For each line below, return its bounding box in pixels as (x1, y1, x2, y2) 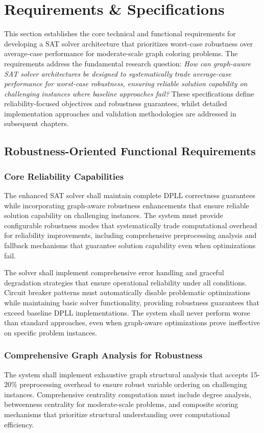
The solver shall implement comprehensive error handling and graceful (4, 267, 224, 278)
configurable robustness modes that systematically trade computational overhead (4, 220, 257, 230)
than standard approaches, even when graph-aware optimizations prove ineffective (4, 317, 260, 328)
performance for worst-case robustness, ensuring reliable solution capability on (4, 78, 248, 89)
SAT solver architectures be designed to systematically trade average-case (4, 68, 231, 79)
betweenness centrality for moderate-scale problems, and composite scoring (4, 399, 238, 410)
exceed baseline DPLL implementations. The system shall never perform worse (4, 307, 250, 318)
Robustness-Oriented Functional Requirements (4, 143, 256, 159)
